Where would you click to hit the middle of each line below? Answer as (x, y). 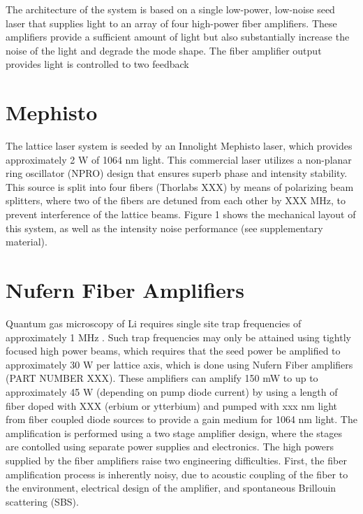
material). (27, 242)
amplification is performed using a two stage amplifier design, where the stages (174, 433)
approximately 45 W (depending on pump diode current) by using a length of (172, 391)
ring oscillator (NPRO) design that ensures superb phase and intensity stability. (177, 173)
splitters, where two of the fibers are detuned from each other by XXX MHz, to (176, 200)
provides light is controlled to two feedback (97, 64)
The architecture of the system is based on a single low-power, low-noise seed (170, 9)
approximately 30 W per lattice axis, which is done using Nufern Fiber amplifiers (179, 364)
